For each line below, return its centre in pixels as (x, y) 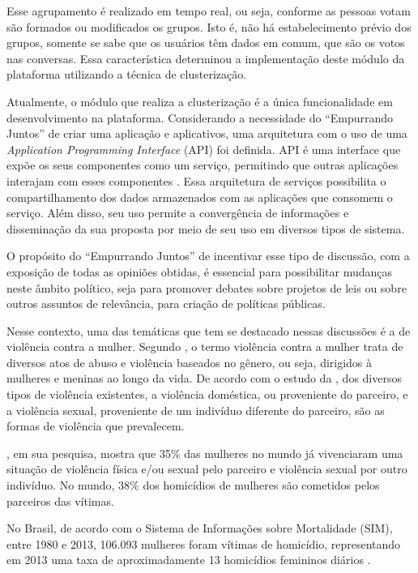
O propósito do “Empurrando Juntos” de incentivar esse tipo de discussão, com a (208, 256)
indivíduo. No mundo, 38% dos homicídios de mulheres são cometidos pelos (193, 485)
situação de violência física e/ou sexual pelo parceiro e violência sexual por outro (207, 469)
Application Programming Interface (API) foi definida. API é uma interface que (204, 149)
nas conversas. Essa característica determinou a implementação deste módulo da (206, 58)
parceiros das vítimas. (60, 500)
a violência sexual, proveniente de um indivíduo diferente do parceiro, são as (196, 410)
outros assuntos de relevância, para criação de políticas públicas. (166, 304)
